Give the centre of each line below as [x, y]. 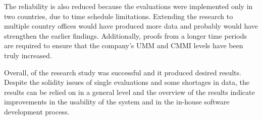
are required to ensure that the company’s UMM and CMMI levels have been [124, 45]
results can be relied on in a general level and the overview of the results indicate [129, 92]
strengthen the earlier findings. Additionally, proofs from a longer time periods [125, 35]
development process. [37, 111]
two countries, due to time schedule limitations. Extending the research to [119, 16]
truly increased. [28, 55]
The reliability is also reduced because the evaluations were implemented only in [128, 6]
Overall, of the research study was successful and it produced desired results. [123, 72]
